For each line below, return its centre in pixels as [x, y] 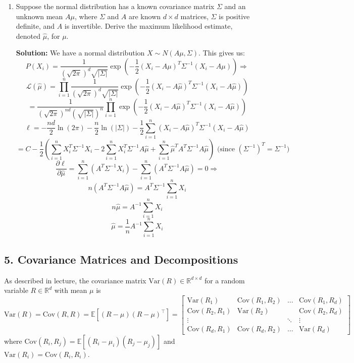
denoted [28, 36]
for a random [224, 280]
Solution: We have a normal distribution [80, 53]
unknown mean [39, 16]
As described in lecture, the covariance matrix [75, 280]
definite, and [35, 26]
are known [145, 16]
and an [235, 6]
